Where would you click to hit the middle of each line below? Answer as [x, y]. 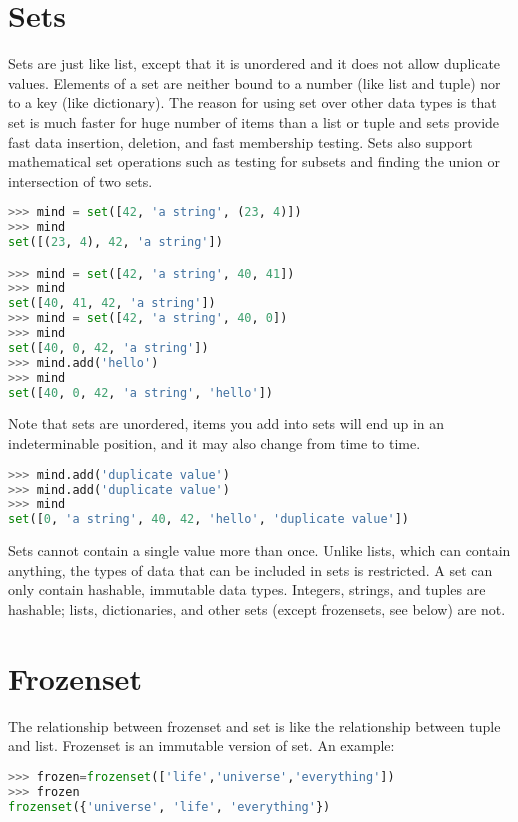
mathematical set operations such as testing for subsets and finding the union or [254, 161]
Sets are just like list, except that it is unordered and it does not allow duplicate [254, 63]
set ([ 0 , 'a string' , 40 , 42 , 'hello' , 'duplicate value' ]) [209, 519]
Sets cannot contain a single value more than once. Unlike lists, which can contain [259, 550]
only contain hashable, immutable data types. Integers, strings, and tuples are [247, 589]
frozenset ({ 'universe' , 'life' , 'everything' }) [169, 806]
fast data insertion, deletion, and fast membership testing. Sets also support [240, 141]
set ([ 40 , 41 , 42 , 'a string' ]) [112, 303]
